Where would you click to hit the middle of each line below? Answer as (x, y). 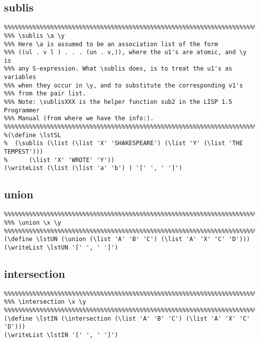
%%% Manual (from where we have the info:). (79, 119)
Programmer (22, 110)
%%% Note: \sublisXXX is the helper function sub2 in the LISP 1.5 (118, 102)
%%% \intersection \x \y (45, 302)
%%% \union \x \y (33, 222)
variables (20, 77)
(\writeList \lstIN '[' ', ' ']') (61, 335)
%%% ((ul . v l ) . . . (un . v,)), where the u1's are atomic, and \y (125, 52)
